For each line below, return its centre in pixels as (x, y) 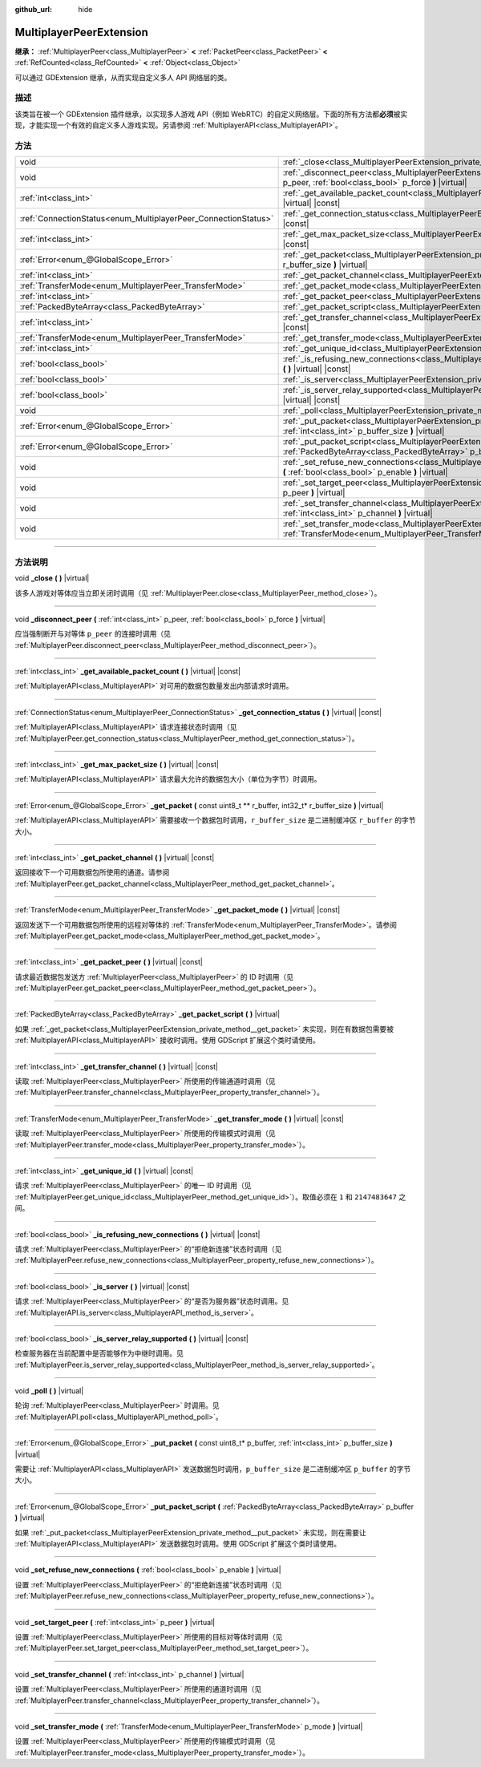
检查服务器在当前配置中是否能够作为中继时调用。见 (99, 1353)
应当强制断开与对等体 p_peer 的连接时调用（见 (93, 634)
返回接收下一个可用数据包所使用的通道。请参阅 (92, 872)
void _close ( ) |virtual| (52, 578)
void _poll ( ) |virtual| (49, 1391)
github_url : (33, 9)
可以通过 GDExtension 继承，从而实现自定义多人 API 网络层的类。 (123, 77)
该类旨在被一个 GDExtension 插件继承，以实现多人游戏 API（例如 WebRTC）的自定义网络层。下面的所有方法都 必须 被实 (211, 114)
